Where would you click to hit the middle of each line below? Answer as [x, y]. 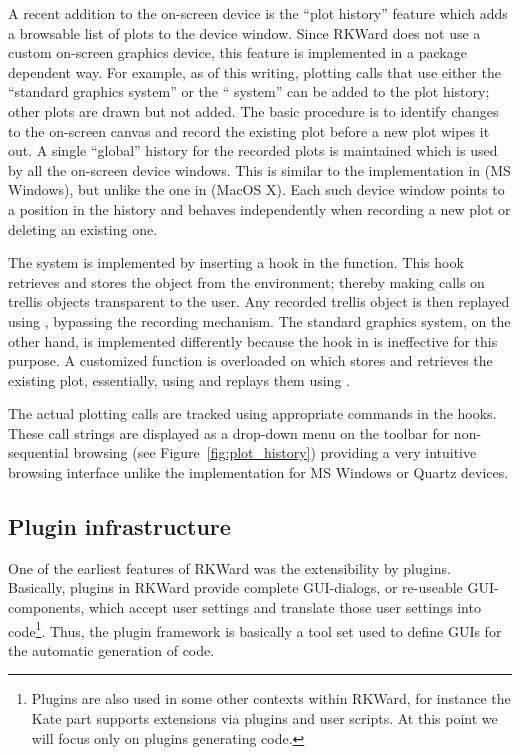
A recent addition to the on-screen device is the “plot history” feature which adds [258, 13]
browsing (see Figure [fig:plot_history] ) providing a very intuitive [275, 452]
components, [46, 607]
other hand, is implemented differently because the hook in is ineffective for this [253, 340]
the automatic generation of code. [111, 649]
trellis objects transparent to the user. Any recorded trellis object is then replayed [259, 301]
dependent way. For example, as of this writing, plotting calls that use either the [254, 71]
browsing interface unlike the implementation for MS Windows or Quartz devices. [258, 472]
